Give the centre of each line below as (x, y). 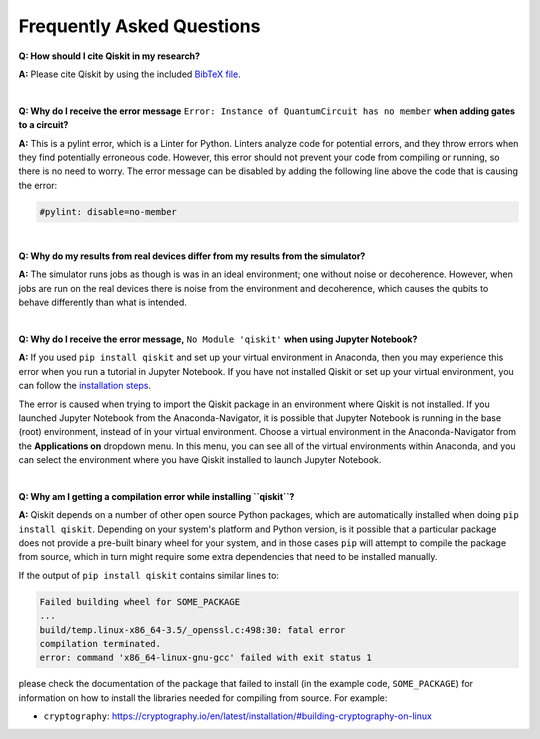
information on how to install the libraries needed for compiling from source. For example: (203, 697)
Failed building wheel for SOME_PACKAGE (139, 601)
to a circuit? (43, 125)
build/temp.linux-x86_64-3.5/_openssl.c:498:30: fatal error (192, 629)
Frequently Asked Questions (139, 26)
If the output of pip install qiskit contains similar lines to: (149, 575)
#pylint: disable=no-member (108, 211)
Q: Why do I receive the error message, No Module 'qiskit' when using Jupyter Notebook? (218, 339)
